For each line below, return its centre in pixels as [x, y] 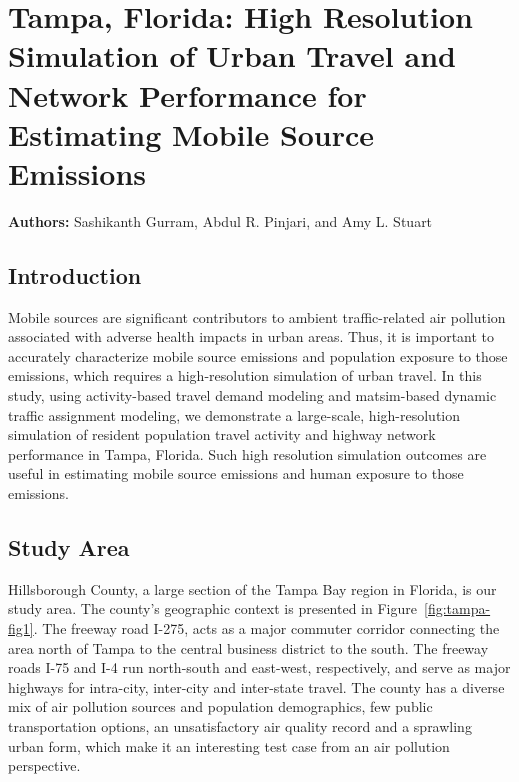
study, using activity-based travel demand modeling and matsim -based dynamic [252, 395]
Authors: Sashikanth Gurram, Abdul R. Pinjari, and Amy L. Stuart [220, 220]
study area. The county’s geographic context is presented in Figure [212, 608]
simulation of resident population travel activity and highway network [222, 434]
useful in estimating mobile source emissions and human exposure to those [236, 473]
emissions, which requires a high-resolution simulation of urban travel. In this [245, 375]
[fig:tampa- [457, 608]
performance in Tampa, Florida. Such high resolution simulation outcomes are [247, 453]
